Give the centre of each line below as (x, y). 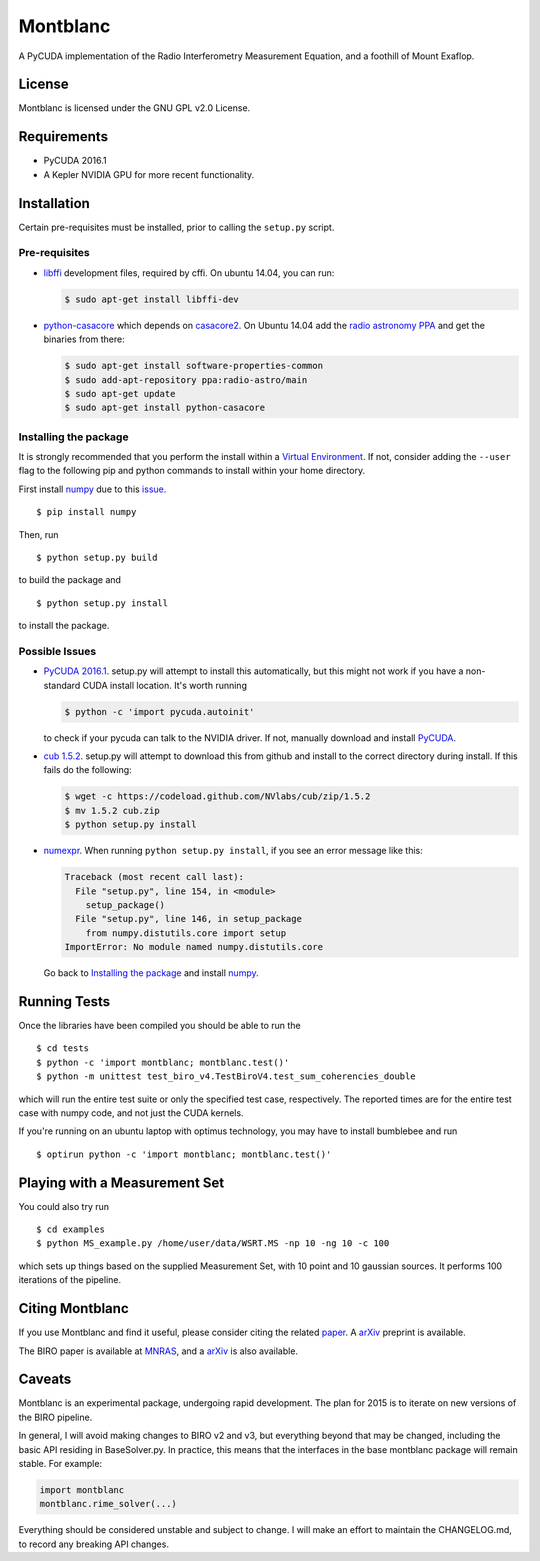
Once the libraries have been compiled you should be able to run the (159, 1026)
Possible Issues (57, 651)
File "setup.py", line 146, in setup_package (188, 919)
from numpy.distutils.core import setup (186, 933)
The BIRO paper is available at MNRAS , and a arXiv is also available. (158, 1351)
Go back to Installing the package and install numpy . (151, 973)
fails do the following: (87, 770)
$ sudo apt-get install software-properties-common (194, 366)
